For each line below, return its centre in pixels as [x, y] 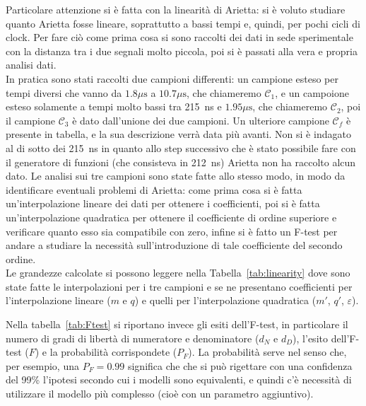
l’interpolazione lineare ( [58, 300]
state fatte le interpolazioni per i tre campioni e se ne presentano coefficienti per [179, 286]
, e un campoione [312, 92]
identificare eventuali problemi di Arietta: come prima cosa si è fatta [154, 189]
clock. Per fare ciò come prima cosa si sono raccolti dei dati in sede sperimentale [179, 37]
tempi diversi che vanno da [64, 92]
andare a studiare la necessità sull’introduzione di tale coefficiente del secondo [174, 245]
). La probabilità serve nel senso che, [267, 352]
